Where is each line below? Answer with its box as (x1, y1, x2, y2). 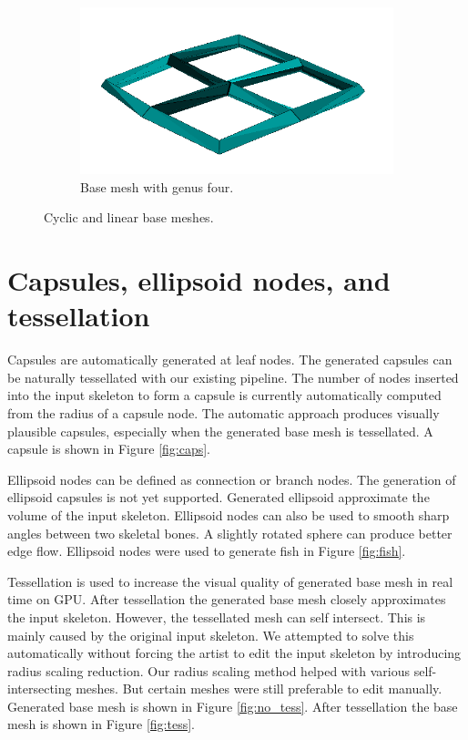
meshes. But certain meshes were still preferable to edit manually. (76, 679, 443, 698)
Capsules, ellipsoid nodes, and (7, 262, 391, 299)
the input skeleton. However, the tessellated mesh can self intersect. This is (7, 607, 426, 626)
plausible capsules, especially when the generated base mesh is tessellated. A (7, 421, 433, 440)
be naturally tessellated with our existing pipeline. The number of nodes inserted (7, 367, 459, 386)
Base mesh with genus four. (80, 177, 234, 196)
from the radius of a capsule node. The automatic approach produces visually (7, 403, 440, 422)
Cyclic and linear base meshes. (44, 208, 214, 227)
